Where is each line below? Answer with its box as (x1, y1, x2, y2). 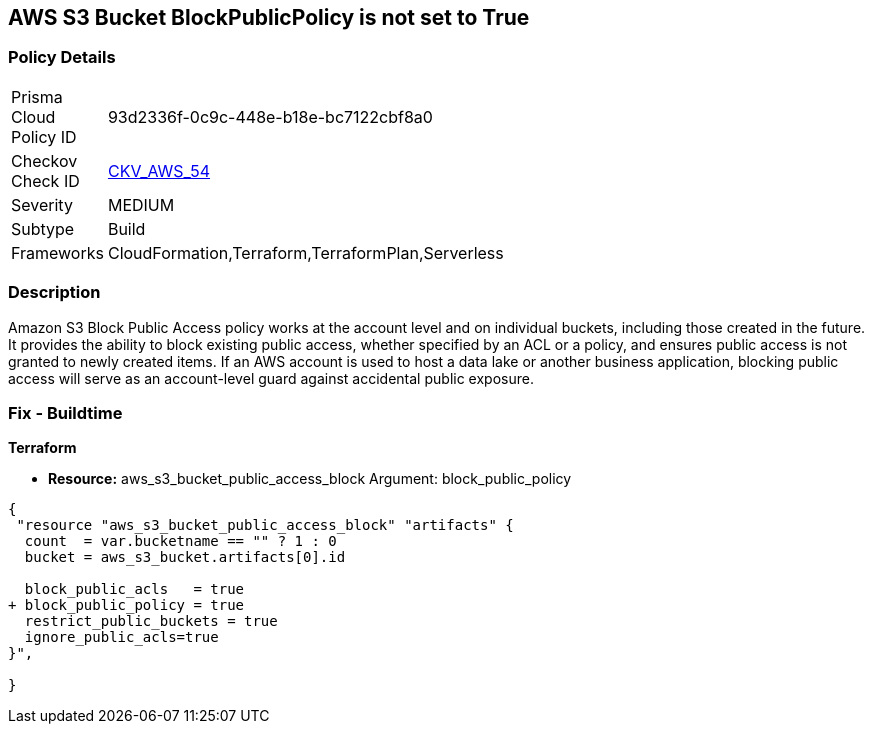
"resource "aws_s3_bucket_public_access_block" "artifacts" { (16, 517, 514, 534)
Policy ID (11, 126, 77, 147)
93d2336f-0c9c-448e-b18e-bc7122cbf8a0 (107, 106, 433, 127)
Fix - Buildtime (8, 402, 123, 423)
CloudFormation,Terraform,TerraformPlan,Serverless (107, 242, 504, 263)
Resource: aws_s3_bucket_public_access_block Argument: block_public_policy (48, 470, 572, 488)
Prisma (11, 86, 63, 107)
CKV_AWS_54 (107, 160, 211, 181)
